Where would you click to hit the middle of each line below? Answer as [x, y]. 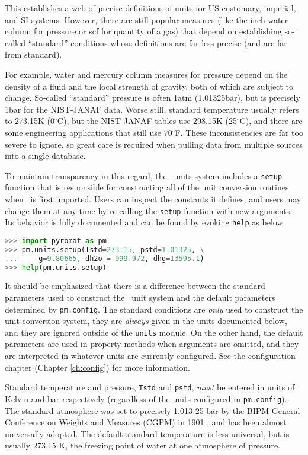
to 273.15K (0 [30, 121]
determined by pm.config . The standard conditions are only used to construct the [154, 309]
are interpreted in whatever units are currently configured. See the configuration [150, 356]
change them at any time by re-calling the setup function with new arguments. [149, 210]
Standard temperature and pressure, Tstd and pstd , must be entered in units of [150, 387]
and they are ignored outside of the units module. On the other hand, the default [154, 332]
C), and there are [271, 121]
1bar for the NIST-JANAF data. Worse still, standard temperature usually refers [152, 109]
